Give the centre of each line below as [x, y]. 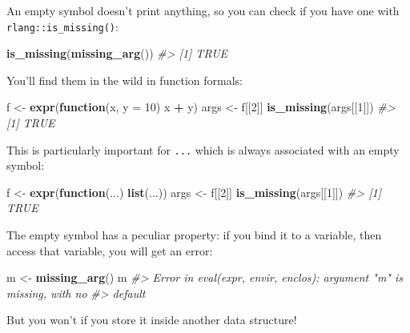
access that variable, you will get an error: [110, 250]
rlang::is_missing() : [62, 26]
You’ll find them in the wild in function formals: [125, 80]
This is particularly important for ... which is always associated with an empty [203, 149]
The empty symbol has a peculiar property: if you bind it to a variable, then [194, 235]
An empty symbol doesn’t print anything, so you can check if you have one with [203, 10]
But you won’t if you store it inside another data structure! [152, 320]
